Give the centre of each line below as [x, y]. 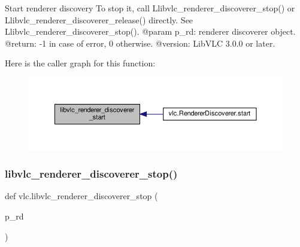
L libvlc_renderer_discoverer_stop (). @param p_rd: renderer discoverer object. [150, 31]
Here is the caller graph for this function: [80, 63]
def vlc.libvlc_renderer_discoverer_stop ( [81, 196]
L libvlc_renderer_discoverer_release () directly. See [99, 19]
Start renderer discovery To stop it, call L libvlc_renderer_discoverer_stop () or [150, 8]
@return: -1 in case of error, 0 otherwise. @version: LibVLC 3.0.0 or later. [140, 43]
